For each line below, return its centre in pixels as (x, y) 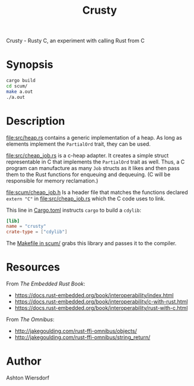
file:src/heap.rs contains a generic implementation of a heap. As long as (94, 137)
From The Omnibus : (30, 319)
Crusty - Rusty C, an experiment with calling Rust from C (75, 41)
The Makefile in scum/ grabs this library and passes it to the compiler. (91, 243)
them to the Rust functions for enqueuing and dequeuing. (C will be (88, 174)
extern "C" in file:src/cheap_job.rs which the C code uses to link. (86, 198)
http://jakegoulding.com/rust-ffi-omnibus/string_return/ (82, 337)
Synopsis (30, 65)
